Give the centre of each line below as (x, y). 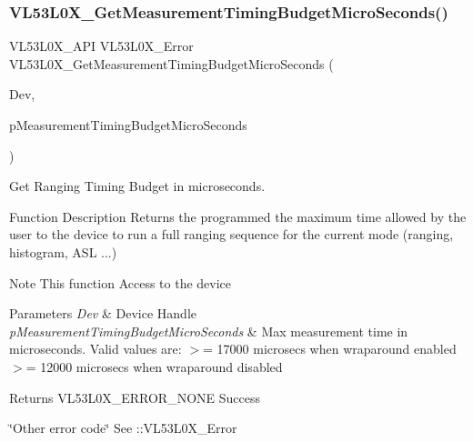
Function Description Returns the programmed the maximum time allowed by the (238, 216)
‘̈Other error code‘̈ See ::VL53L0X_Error (123, 428)
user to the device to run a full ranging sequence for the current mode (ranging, (231, 234)
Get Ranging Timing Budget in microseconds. (137, 186)
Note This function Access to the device (121, 282)
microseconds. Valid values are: (96, 349)
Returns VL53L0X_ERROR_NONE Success (135, 397)
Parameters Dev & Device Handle (103, 313)
